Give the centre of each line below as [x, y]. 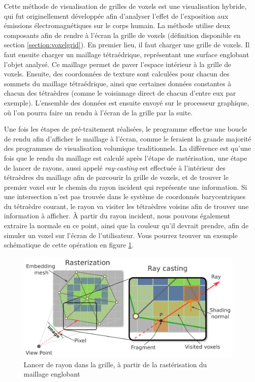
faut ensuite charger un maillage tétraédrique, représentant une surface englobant [127, 54]
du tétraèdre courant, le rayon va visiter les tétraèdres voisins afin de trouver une [126, 206]
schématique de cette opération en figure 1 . [69, 245]
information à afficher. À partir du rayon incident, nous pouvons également [117, 216]
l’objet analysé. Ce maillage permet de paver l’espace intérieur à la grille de [118, 64]
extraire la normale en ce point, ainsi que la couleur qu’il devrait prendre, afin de [126, 226]
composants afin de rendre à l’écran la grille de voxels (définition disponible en [122, 35]
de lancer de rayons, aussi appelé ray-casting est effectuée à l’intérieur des [115, 167]
